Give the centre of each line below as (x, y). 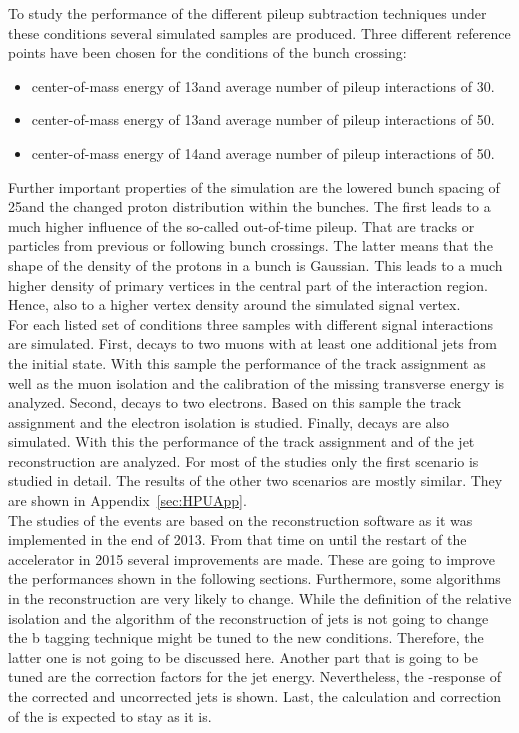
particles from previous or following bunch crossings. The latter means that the (250, 245)
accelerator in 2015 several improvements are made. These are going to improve (251, 558)
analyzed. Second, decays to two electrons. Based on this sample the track (235, 402)
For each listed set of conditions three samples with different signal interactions (251, 323)
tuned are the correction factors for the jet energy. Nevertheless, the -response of (254, 676)
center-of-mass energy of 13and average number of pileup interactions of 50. (263, 119)
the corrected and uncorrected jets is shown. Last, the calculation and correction (255, 696)
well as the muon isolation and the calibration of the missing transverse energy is (256, 382)
